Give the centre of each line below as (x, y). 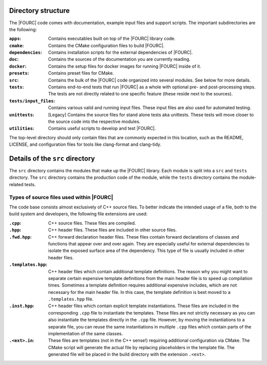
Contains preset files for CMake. (81, 73)
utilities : (22, 128)
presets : (19, 73)
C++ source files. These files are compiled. (92, 223)
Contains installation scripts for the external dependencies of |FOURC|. (120, 52)
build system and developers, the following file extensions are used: (78, 214)
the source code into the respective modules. (94, 122)
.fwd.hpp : (21, 237)
